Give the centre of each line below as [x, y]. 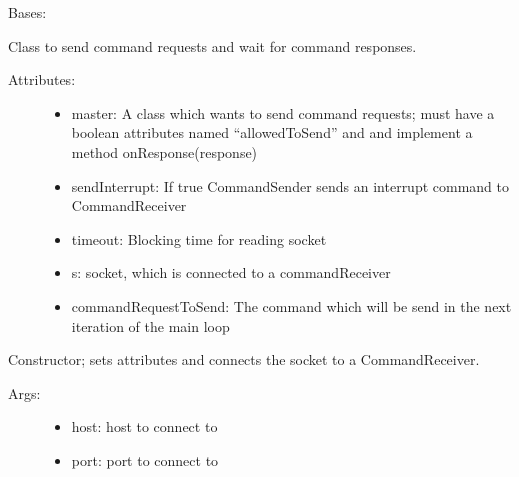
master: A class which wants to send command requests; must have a [283, 112]
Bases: [27, 12]
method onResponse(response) [164, 151]
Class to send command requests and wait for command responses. [212, 45]
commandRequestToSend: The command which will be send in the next [291, 305]
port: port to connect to [145, 459]
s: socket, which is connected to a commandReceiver [231, 272]
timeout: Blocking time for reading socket [199, 238]
